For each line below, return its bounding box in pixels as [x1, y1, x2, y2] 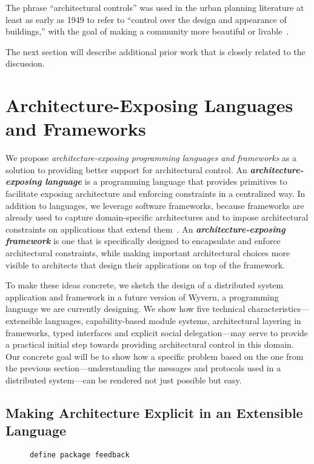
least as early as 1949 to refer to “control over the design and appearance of [5, 13, 287, 25]
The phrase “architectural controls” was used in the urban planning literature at [5, 1, 304, 13]
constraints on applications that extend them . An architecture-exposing [5, 222, 286, 235]
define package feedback [30, 451, 130, 460]
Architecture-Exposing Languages [5, 93, 293, 118]
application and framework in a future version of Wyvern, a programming [5, 290, 279, 303]
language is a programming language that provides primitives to [45, 175, 287, 188]
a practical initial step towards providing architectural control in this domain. [5, 338, 294, 351]
